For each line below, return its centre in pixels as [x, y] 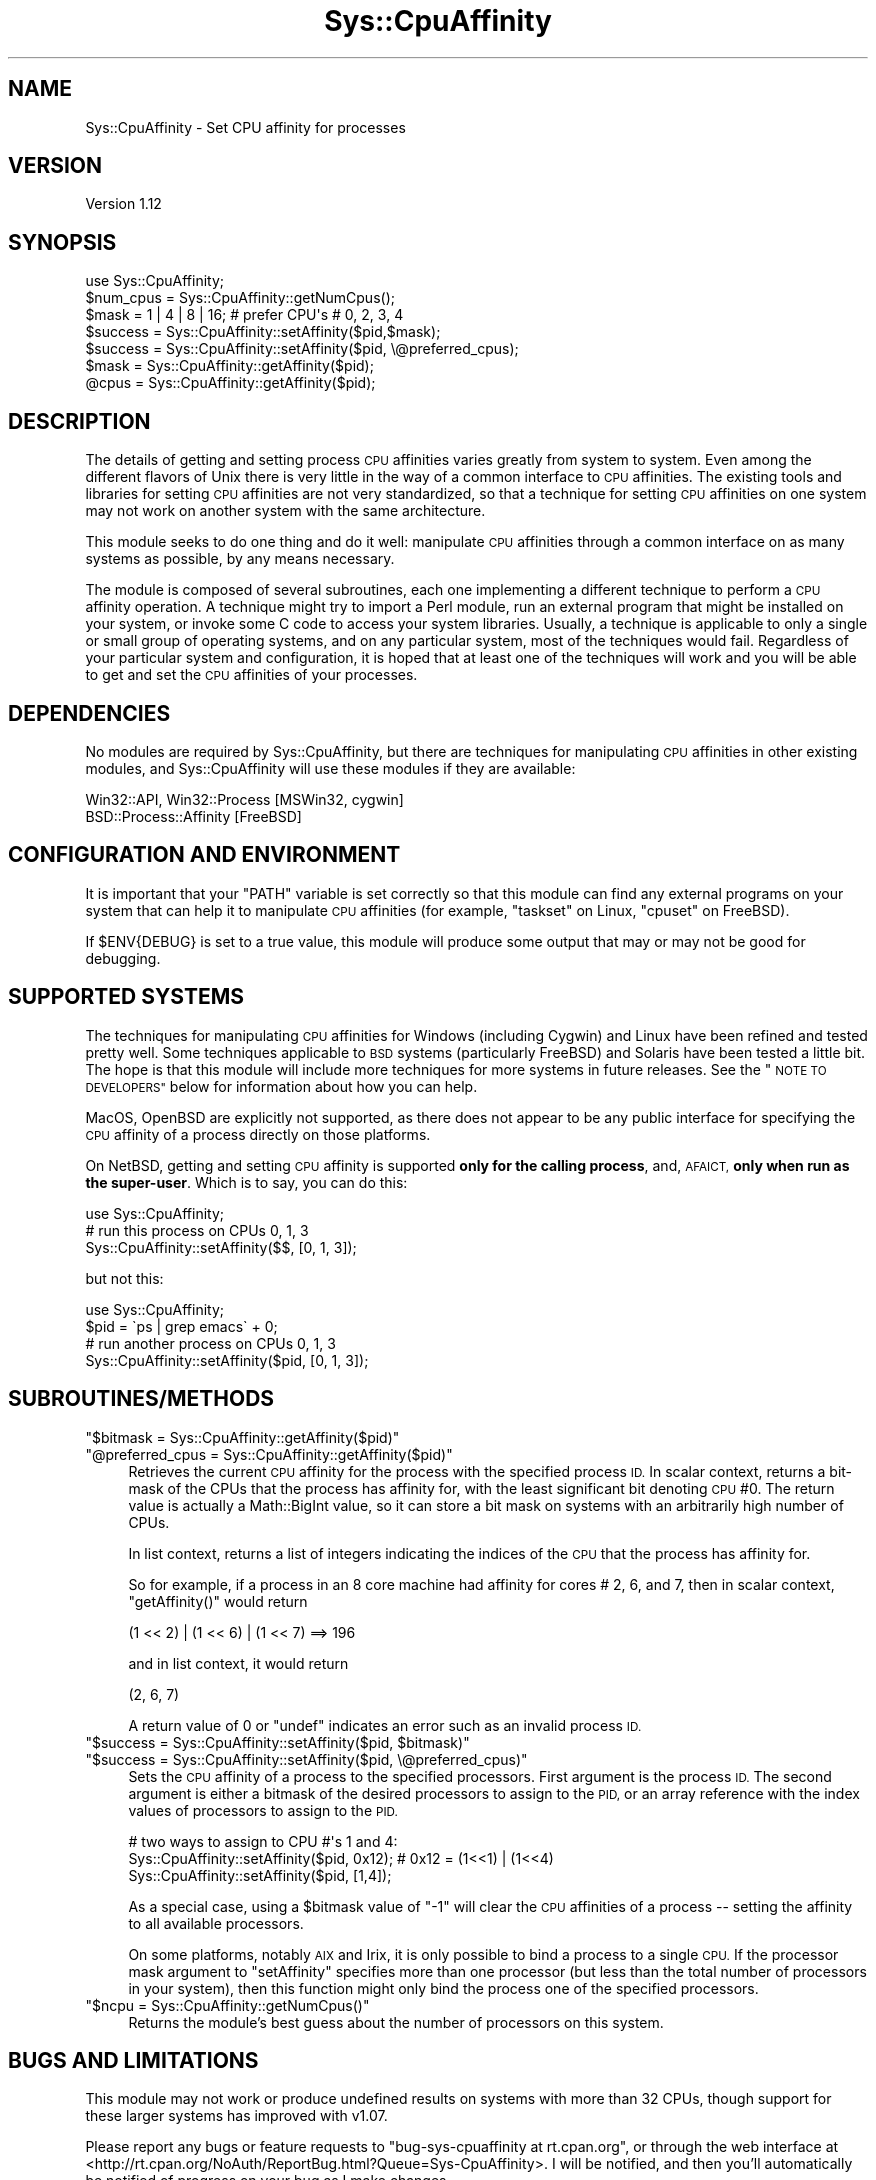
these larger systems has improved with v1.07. [236, 2116]
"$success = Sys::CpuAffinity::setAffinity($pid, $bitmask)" [277, 1742]
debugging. [123, 958]
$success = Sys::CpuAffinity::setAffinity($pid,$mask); [263, 332]
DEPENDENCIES [89, 713]
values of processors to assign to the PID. [263, 1810]
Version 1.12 [123, 204]
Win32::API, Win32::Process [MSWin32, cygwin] [244, 799]
